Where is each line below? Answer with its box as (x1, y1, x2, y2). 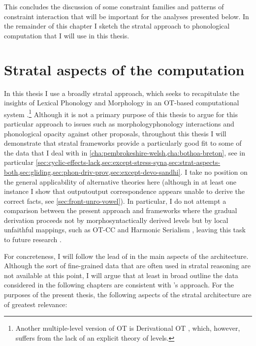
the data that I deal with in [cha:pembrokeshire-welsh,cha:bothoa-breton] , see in (4, 147, 245, 157)
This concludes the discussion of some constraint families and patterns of (4, 1, 224, 11)
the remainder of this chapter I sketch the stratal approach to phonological (4, 21, 230, 31)
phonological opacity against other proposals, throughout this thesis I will (4, 128, 226, 138)
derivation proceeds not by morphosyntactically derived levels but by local (4, 215, 228, 225)
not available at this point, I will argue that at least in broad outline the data (4, 270, 238, 280)
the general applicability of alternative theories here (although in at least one (4, 176, 237, 187)
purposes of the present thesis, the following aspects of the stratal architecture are (4, 289, 252, 300)
